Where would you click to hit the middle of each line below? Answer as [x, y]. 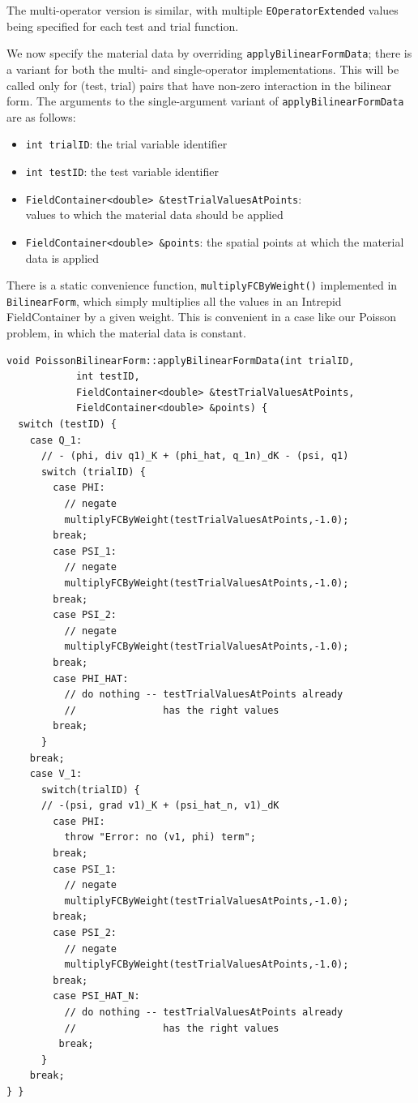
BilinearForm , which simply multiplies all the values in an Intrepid [174, 300]
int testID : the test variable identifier [122, 171]
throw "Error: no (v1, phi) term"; [160, 837]
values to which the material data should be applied [154, 215]
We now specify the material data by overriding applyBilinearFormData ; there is [209, 53]
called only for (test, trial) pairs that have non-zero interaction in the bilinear [199, 85]
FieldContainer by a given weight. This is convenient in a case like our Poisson [202, 317]
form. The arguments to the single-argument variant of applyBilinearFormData [205, 101]
